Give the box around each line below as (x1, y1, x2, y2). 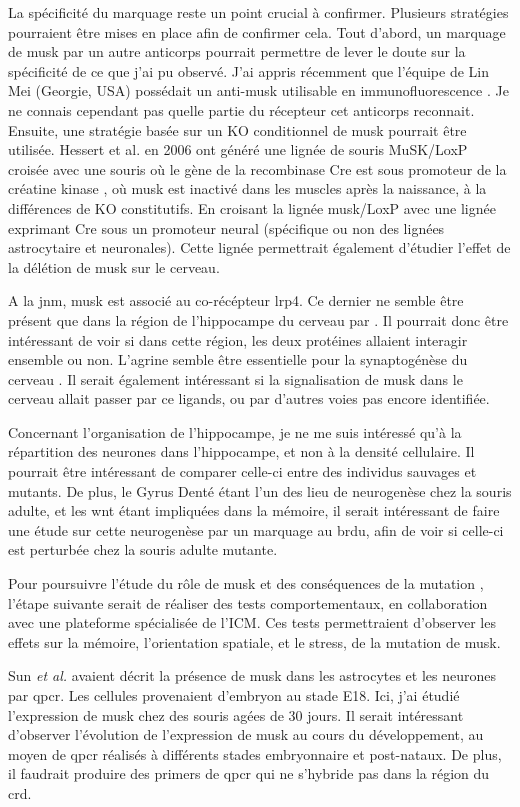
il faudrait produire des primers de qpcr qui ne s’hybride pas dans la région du (8, 763, 490, 784)
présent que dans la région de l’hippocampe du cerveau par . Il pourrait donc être (8, 309, 509, 330)
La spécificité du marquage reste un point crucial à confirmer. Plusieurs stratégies (8, 2, 509, 22)
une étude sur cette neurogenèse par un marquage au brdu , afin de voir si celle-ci (8, 519, 504, 540)
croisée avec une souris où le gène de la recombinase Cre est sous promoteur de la (8, 158, 507, 179)
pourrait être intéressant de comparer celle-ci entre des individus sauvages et (8, 461, 477, 482)
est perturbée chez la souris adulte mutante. (8, 539, 278, 560)
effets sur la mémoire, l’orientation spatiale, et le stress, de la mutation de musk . (8, 631, 501, 652)
